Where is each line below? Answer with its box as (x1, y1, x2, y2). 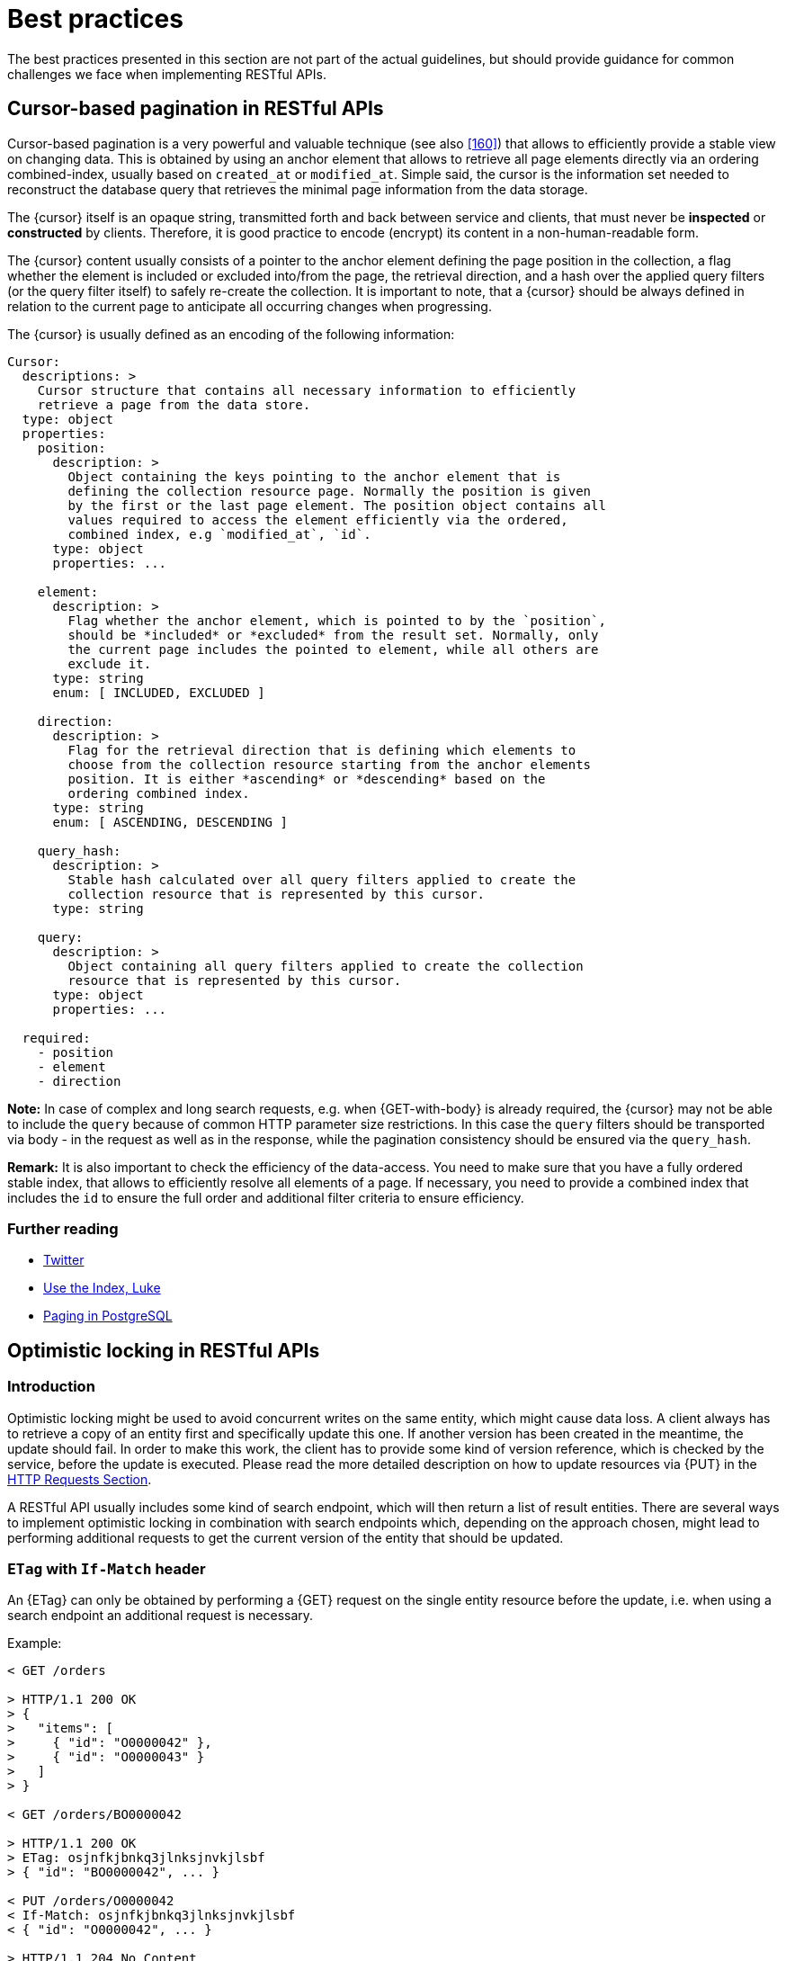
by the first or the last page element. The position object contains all (67, 497, 606, 513)
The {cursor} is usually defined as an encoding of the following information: (7, 326, 455, 342)
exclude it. (67, 656, 152, 671)
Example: (7, 1635, 62, 1652)
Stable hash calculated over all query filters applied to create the (67, 872, 576, 887)
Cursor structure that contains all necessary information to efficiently (37, 382, 576, 398)
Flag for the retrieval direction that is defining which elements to (67, 742, 576, 757)
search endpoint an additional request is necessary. (7, 1607, 314, 1624)
